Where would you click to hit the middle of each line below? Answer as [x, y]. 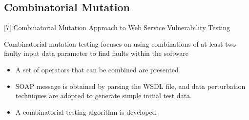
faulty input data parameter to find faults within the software [96, 53]
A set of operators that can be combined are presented [97, 69]
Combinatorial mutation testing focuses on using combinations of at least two [120, 43]
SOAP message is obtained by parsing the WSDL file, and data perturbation [130, 86]
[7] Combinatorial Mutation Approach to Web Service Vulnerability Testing [117, 27]
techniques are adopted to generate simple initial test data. [104, 95]
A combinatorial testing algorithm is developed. [87, 111]
